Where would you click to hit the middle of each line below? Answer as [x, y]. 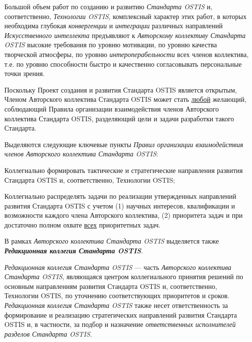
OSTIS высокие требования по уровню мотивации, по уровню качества [111, 45]
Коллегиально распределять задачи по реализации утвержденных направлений [120, 196]
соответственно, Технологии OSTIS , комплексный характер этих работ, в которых [126, 16]
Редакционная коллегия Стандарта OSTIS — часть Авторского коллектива [118, 267]
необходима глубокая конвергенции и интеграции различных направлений [114, 26]
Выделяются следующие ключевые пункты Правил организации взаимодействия [124, 144]
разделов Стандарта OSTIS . [48, 333]
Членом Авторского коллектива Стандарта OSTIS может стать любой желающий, [126, 99]
